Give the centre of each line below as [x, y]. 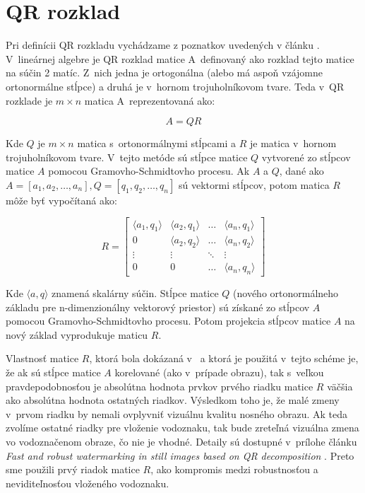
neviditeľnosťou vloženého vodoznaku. [88, 483]
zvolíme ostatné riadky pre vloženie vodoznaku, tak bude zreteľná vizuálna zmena [182, 428]
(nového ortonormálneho [286, 293]
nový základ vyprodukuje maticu [77, 334]
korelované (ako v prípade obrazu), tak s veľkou [219, 372]
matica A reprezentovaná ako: [150, 100]
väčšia [340, 386]
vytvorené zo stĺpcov [306, 157]
